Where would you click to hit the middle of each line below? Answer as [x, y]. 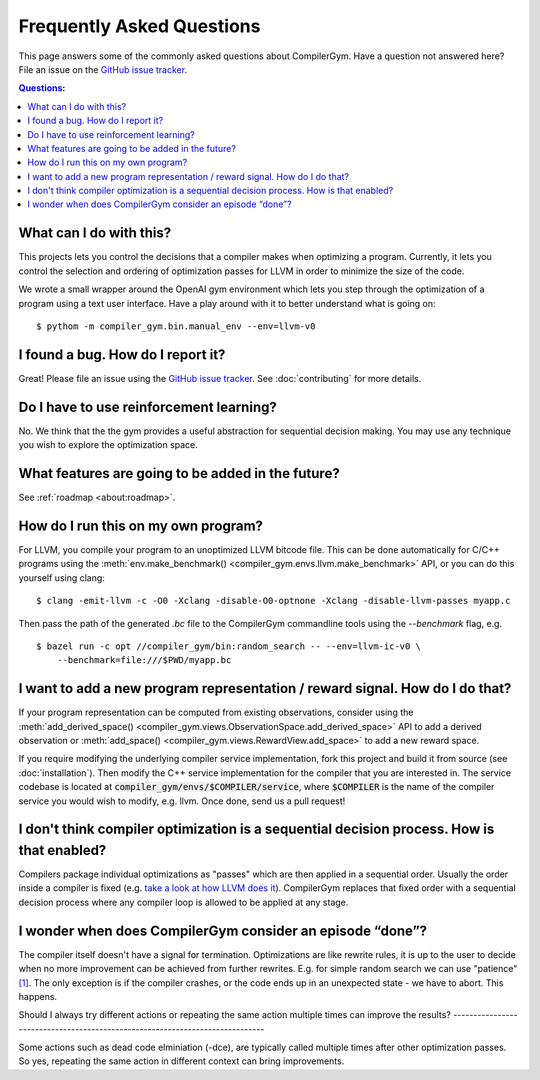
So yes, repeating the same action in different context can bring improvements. [181, 1061]
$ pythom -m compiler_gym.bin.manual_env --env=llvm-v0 [176, 326]
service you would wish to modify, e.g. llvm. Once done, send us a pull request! [182, 801]
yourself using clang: [61, 577]
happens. [38, 996]
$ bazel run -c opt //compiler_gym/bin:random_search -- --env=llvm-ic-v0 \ [229, 646]
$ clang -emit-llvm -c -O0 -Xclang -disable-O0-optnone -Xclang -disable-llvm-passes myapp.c [273, 601]
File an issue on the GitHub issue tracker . [103, 69]
